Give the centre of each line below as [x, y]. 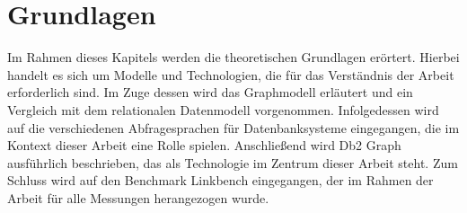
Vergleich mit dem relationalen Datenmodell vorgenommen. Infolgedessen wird [223, 109]
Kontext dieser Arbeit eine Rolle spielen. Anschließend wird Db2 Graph [204, 145]
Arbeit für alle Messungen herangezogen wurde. [138, 197]
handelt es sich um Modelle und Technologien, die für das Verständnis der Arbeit [231, 74]
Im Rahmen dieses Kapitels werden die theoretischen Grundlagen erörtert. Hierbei [233, 57]
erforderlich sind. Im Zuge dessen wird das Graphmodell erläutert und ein [210, 92]
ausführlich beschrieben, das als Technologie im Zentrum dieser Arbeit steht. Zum [233, 162]
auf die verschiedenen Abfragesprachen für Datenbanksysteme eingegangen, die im [233, 127]
